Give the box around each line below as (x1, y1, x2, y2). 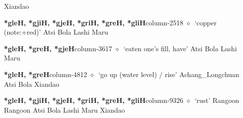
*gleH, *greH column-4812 (4, 69, 88, 79)
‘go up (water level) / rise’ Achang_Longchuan (98, 69, 240, 79)
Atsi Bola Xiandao (4, 79, 60, 89)
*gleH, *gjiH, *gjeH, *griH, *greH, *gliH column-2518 (4, 17, 183, 27)
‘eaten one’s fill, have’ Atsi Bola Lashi (123, 43, 237, 53)
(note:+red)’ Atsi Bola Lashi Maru (4, 27, 108, 37)
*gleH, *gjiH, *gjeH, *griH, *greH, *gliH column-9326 (4, 95, 183, 105)
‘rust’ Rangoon (195, 95, 240, 105)
